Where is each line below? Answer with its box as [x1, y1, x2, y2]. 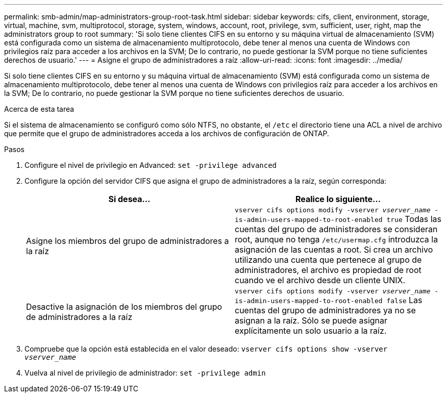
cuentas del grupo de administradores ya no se [235, 305, 416, 315]
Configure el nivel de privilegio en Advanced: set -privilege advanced [24, 161, 277, 169]
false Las [386, 295, 423, 305]
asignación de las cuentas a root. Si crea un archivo [235, 244, 433, 255]
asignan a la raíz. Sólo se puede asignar [235, 315, 388, 326]
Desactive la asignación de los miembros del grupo [26, 301, 222, 312]
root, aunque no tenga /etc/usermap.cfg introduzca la [235, 234, 438, 244]
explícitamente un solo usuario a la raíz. [235, 326, 387, 336]
